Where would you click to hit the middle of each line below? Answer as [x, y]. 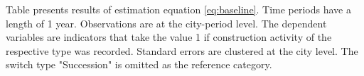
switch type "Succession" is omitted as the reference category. [139, 64]
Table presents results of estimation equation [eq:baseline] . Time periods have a [178, 9]
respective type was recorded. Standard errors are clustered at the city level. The [182, 50]
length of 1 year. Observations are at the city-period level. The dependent [166, 23]
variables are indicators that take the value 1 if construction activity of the [169, 37]
